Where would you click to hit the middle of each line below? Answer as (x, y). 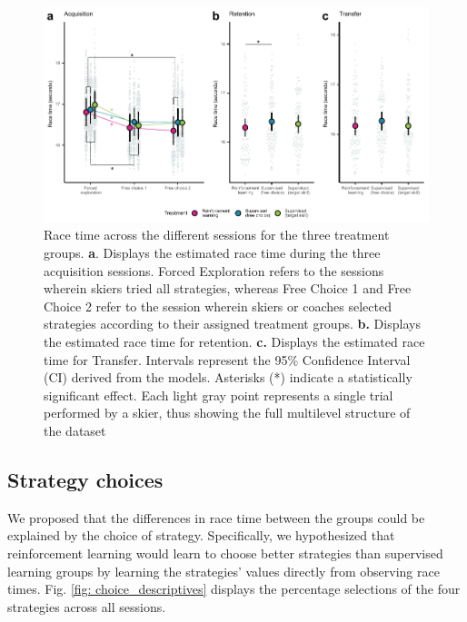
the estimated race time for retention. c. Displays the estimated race (234, 342)
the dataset (75, 431)
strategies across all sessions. (87, 606)
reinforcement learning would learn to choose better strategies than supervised (225, 553)
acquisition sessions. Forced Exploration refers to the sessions (214, 270)
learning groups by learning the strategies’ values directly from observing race (224, 571)
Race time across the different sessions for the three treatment (217, 235)
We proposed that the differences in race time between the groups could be (216, 517)
